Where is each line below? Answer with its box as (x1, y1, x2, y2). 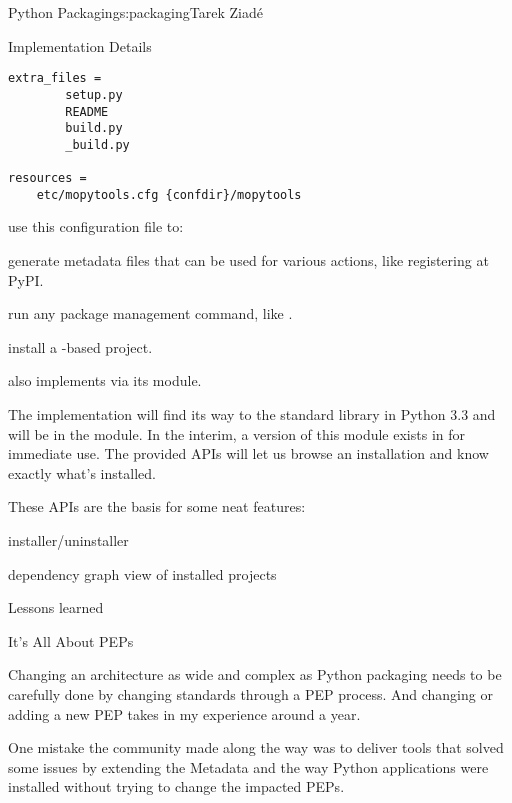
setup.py (65, 87, 123, 102)
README (65, 104, 109, 119)
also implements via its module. (8, 370, 202, 391)
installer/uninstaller (8, 529, 129, 550)
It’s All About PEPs (8, 630, 134, 651)
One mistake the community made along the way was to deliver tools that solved (8, 737, 504, 758)
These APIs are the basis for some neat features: (8, 496, 306, 517)
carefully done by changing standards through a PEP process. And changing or (8, 683, 493, 704)
